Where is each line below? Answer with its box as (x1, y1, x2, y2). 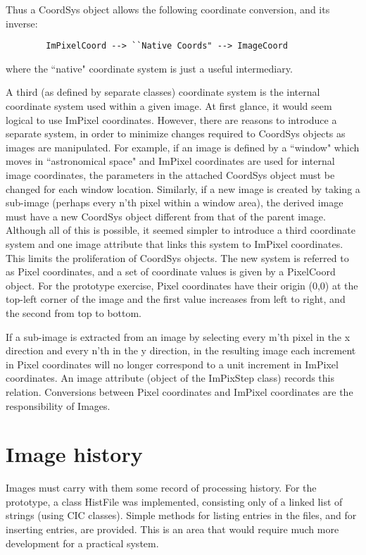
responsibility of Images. (6, 398, 111, 413)
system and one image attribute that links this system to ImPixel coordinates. (6, 236, 343, 251)
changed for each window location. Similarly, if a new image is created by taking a (6, 181, 360, 196)
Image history (6, 439, 143, 468)
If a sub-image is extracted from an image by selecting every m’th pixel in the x (6, 329, 351, 344)
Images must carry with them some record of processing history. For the (6, 480, 317, 495)
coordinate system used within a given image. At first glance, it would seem (6, 99, 332, 113)
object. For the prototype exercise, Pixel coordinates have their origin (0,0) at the (6, 277, 358, 292)
